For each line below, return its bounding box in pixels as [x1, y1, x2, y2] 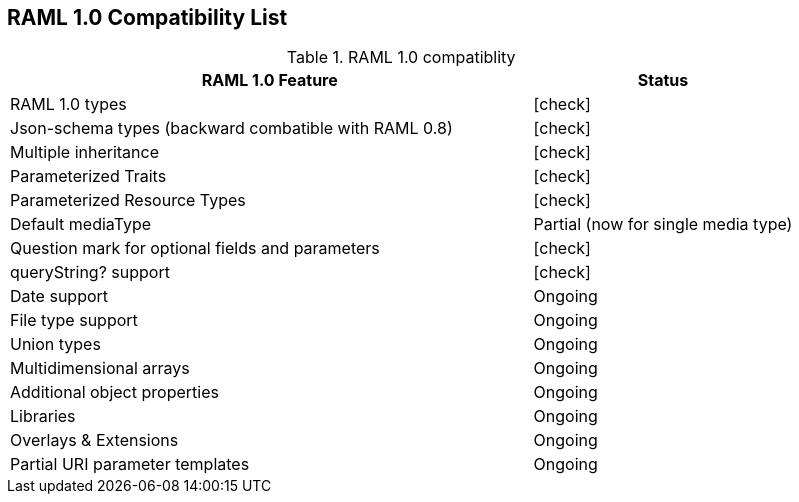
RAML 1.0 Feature [201, 70, 338, 91]
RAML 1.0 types [10, 94, 127, 115]
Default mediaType [10, 214, 152, 235]
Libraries [10, 406, 76, 427]
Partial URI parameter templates [10, 454, 250, 475]
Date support [10, 286, 109, 307]
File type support [10, 310, 138, 331]
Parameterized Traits [10, 166, 167, 187]
